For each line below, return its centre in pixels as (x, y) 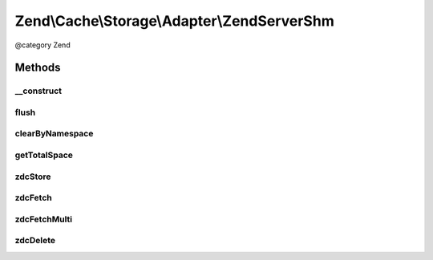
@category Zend (43, 45)
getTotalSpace (44, 155)
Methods (38, 68)
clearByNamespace (54, 134)
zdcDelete (35, 241)
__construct (38, 91)
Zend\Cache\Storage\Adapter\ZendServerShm (174, 21)
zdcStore (33, 177)
